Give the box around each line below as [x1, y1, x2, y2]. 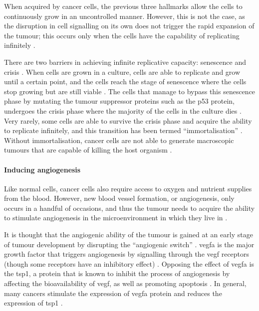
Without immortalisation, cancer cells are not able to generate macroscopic [4, 135, 234, 145]
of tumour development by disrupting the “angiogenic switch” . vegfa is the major [4, 239, 255, 249]
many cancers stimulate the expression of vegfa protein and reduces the [4, 288, 222, 298]
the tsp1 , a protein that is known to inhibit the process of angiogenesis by [4, 268, 230, 279]
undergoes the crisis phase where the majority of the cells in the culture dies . [4, 105, 242, 116]
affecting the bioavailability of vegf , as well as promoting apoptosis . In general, [4, 278, 247, 289]
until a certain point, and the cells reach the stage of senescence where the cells [4, 76, 247, 87]
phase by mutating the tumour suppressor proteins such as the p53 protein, [4, 96, 235, 106]
